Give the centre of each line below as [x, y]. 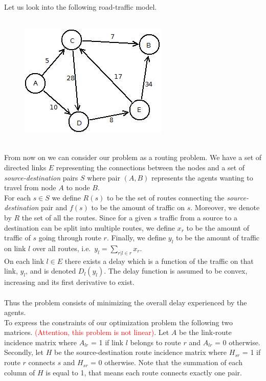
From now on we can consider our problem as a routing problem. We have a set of [133, 157]
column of [20, 372]
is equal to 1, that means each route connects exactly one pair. [144, 372]
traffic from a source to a [198, 217]
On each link [24, 261]
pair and [54, 207]
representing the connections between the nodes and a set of [150, 167]
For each [17, 197]
